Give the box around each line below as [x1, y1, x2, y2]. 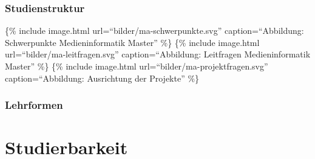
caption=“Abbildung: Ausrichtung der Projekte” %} [5, 71, 200, 84]
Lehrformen [5, 97, 63, 112]
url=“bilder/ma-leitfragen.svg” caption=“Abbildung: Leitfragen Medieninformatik [5, 48, 311, 60]
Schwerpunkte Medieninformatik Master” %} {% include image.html [5, 36, 260, 48]
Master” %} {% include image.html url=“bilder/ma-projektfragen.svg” [5, 60, 268, 72]
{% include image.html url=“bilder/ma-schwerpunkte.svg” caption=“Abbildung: [5, 24, 304, 37]
